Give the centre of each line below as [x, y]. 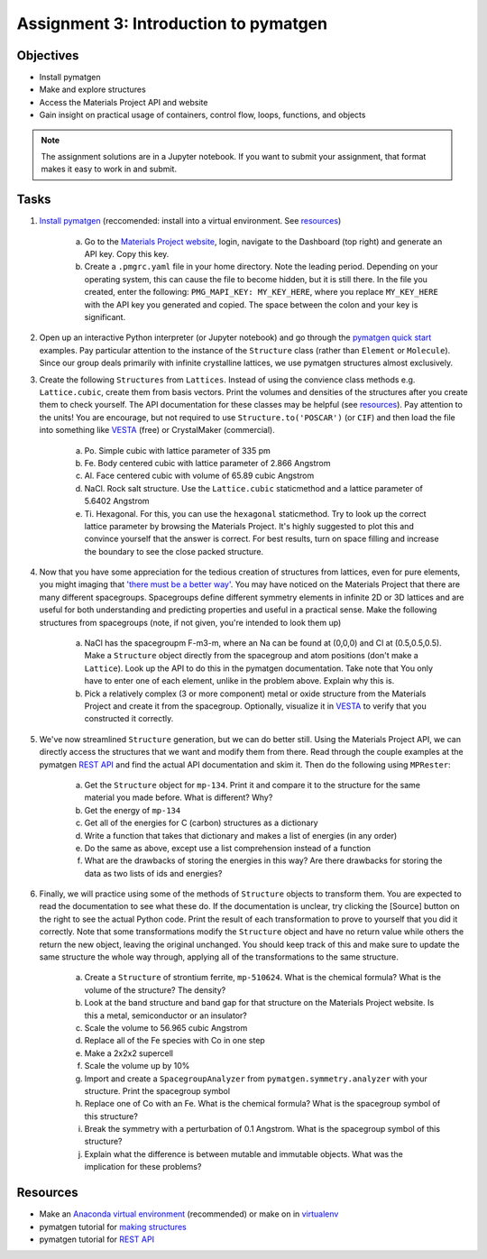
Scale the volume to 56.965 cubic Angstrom [166, 1027]
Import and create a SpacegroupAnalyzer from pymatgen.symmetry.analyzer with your [256, 1079]
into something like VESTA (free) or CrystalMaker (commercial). [157, 430]
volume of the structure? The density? [155, 990]
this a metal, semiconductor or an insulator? [165, 1015]
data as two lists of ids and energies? [153, 873]
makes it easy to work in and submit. [109, 169]
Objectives [48, 55]
